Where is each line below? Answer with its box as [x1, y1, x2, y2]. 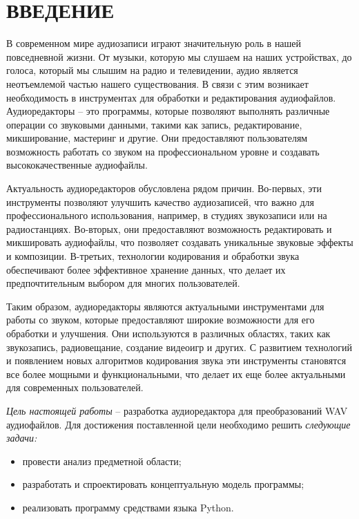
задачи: [6, 431, 37, 445]
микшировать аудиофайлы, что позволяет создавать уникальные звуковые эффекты [6, 235, 353, 249]
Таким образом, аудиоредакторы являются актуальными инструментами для [6, 299, 324, 313]
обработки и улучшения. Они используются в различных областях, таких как [6, 326, 331, 340]
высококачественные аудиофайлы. [6, 158, 148, 172]
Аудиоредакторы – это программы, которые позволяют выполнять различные [6, 104, 330, 118]
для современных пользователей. [6, 380, 144, 395]
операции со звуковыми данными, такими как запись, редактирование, [6, 117, 302, 131]
